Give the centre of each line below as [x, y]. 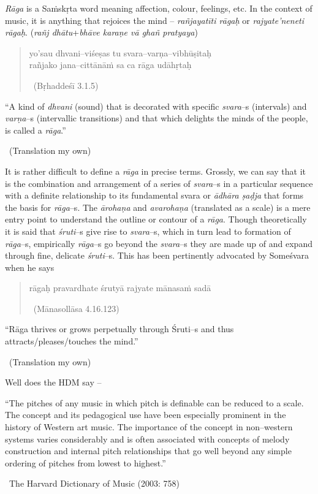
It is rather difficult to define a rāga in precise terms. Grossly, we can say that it [155, 171]
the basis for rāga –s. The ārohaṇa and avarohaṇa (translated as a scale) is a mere [158, 207]
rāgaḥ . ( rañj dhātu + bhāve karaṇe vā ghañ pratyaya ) [101, 32]
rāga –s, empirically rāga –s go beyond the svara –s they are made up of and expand [159, 243]
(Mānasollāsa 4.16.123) [76, 308]
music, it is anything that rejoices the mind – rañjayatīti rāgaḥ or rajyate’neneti [155, 20]
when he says [30, 267]
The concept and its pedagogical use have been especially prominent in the [146, 415]
